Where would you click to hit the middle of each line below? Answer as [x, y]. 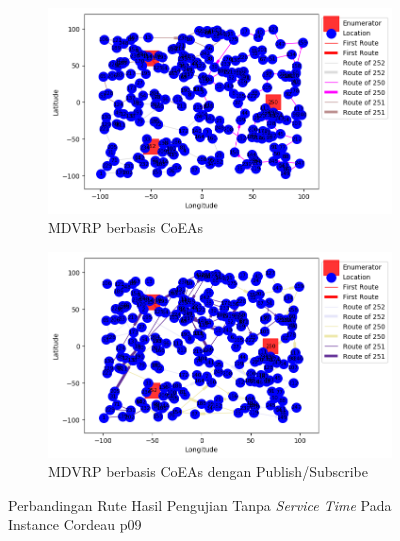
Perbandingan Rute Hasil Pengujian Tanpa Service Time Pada [200, 504]
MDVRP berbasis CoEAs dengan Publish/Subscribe [208, 471]
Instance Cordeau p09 [75, 524]
